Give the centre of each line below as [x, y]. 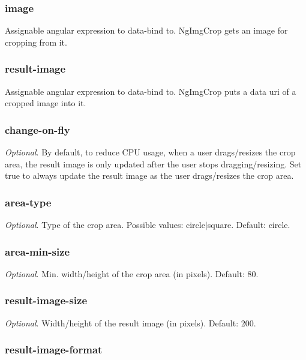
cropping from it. [36, 42]
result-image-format [54, 349]
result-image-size [46, 300]
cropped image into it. [46, 103]
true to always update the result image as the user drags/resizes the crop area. [149, 175]
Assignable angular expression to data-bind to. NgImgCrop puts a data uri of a [151, 91]
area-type [28, 202]
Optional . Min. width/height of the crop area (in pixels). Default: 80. [132, 273]
